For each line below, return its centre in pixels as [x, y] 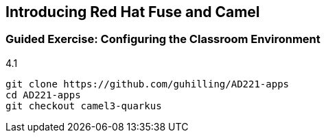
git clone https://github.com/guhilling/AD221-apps [148, 84]
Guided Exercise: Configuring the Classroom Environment [163, 39]
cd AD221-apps [43, 95]
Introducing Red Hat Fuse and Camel [133, 12]
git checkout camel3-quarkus [84, 106]
